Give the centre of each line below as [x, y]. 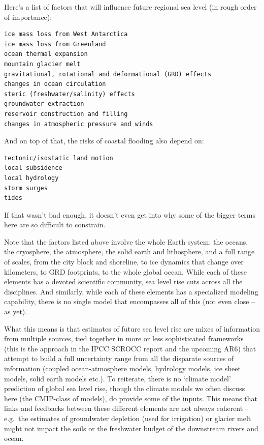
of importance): [28, 17]
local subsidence [33, 168]
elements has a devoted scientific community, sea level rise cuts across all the [123, 281]
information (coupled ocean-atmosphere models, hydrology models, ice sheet [122, 368]
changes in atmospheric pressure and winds [79, 124]
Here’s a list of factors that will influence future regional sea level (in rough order [130, 7]
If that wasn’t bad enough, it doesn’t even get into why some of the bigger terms [130, 214]
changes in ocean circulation [55, 84]
